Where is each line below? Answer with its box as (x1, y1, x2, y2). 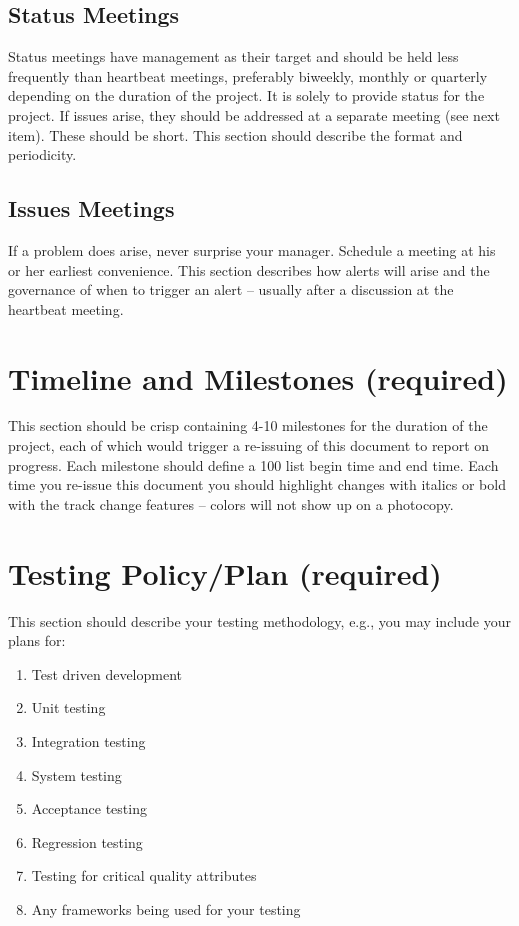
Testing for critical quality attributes (31, 865, 257, 886)
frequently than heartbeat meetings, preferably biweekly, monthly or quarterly (8, 65, 488, 86)
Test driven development (31, 663, 183, 684)
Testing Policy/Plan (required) (8, 552, 442, 593)
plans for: (8, 630, 66, 651)
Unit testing (31, 697, 106, 718)
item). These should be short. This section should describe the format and (8, 124, 463, 145)
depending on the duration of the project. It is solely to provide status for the (8, 85, 485, 106)
